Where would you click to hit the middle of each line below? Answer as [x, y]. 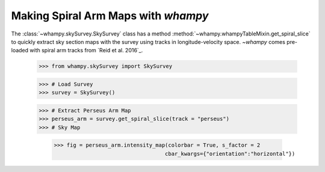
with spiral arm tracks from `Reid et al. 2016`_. [86, 51]
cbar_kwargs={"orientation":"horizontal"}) [230, 154]
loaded [20, 51]
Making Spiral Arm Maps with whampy [110, 16]
